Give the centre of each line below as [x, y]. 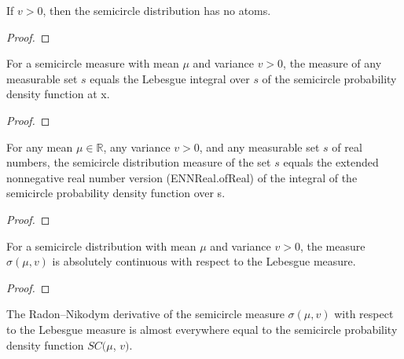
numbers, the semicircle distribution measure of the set [139, 162]
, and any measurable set [259, 147]
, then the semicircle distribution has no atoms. [157, 10]
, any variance [137, 147]
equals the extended [331, 162]
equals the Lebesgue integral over [170, 78]
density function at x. [58, 94]
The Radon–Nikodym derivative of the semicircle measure [145, 314]
